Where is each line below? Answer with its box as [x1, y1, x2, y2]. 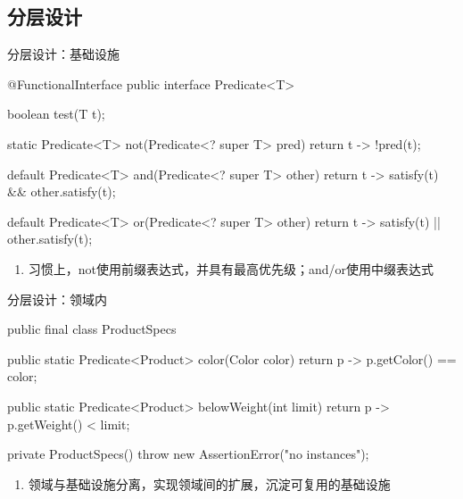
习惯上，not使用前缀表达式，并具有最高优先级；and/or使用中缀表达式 [28, 259, 434, 278]
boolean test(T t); [7, 104, 105, 123]
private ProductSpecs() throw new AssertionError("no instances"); [7, 445, 369, 463]
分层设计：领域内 [7, 289, 107, 308]
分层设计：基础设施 [7, 45, 120, 63]
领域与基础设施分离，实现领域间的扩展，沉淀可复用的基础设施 [28, 474, 391, 493]
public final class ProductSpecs [7, 320, 177, 338]
